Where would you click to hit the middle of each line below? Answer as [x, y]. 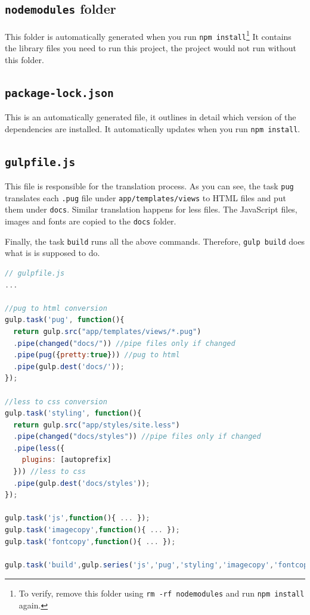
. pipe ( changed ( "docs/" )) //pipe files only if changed [124, 343]
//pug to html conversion [56, 308]
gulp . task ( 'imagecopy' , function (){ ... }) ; [92, 530]
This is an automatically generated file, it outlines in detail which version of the [151, 117]
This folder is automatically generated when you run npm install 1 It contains [148, 35]
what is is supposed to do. [52, 253]
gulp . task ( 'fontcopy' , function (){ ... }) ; [90, 541]
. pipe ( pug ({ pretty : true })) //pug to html [97, 355]
